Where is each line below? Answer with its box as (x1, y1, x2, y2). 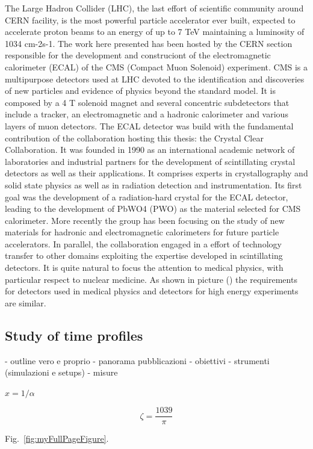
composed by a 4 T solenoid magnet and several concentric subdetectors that (5, 96, 290, 108)
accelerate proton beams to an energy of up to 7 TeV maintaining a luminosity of (5, 25, 305, 38)
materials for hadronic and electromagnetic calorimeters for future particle (5, 226, 279, 238)
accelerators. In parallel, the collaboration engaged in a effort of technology (5, 237, 282, 250)
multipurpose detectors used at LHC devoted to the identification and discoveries (5, 72, 305, 85)
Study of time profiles (5, 326, 143, 344)
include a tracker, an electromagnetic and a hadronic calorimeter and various (5, 108, 288, 120)
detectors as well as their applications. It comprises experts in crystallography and (5, 167, 308, 179)
